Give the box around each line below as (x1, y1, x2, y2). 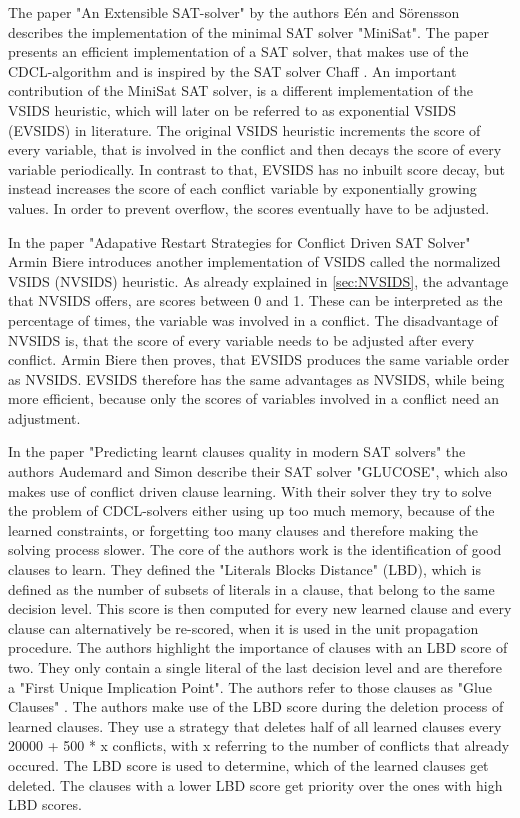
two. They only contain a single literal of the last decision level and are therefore (8, 657, 502, 677)
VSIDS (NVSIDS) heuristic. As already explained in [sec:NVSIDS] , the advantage (8, 270, 509, 291)
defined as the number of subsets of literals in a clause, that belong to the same (8, 578, 495, 599)
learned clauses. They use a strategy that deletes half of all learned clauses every (8, 715, 502, 736)
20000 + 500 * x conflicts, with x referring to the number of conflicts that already (8, 735, 510, 756)
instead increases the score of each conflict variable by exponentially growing (8, 178, 477, 199)
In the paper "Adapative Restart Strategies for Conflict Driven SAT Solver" (8, 231, 471, 252)
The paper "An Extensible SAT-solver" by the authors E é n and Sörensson (8, 2, 460, 22)
